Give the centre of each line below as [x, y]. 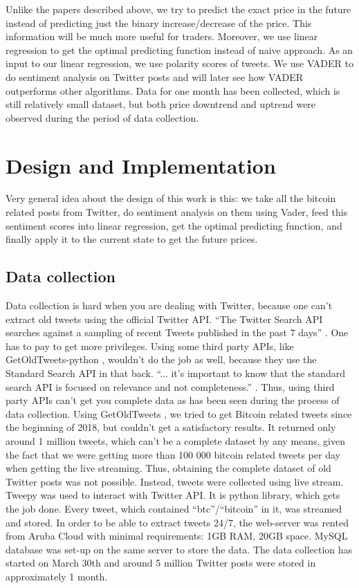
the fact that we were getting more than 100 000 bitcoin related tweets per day [173, 454]
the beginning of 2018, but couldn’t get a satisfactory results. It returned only [171, 427]
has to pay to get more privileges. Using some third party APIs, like [150, 346]
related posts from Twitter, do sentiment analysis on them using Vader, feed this [177, 212]
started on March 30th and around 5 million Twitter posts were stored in [161, 563]
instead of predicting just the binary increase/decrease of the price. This [159, 22]
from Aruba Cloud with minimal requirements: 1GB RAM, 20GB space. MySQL [177, 536]
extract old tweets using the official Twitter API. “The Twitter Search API [164, 319]
